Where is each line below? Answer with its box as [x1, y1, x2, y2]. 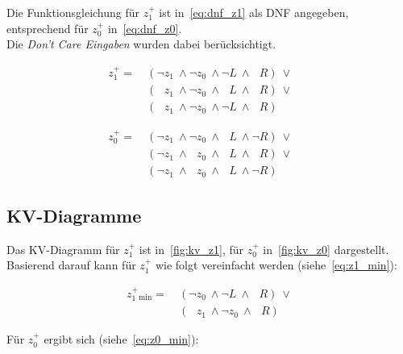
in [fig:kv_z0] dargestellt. [263, 240, 389, 257]
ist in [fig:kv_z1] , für [139, 240, 244, 257]
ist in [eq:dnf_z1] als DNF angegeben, [159, 4, 349, 20]
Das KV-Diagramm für [6, 240, 120, 257]
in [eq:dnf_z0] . [107, 19, 182, 36]
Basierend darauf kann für [6, 256, 136, 273]
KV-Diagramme [6, 202, 142, 227]
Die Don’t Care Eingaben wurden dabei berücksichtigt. [6, 35, 276, 52]
